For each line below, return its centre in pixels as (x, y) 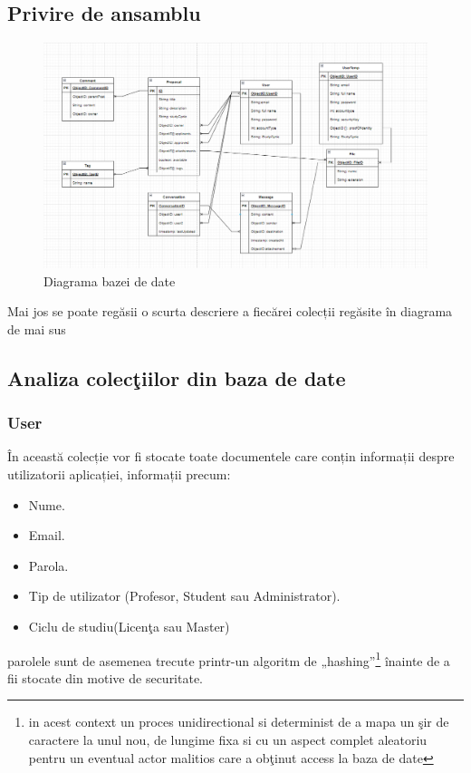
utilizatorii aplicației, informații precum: (119, 474)
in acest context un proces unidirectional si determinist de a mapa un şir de (239, 722)
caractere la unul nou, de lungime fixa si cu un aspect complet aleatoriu (228, 740)
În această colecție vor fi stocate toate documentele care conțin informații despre (231, 456)
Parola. (48, 565)
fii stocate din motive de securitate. (106, 677)
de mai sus (37, 329)
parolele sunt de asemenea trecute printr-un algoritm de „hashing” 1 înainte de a (229, 659)
